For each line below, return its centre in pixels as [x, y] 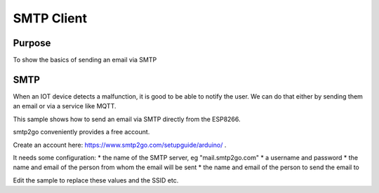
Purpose [32, 43]
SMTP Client [50, 18]
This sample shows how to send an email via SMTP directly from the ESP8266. [127, 119]
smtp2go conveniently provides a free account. [81, 132]
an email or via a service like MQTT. [65, 106]
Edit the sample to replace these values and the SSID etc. [96, 180]
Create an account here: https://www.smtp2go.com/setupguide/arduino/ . [120, 145]
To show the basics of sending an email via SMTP [85, 60]
